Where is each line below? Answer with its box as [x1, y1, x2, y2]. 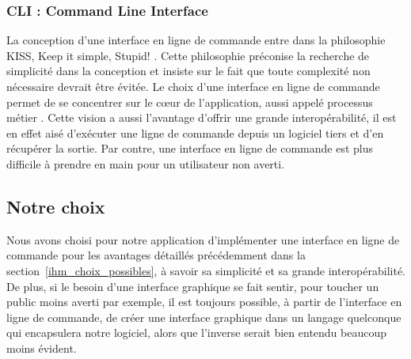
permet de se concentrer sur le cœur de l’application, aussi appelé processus [6, 93, 373, 110]
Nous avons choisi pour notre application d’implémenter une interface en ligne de [6, 231, 400, 248]
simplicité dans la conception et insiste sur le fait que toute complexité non [6, 62, 371, 79]
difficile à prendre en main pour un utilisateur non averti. [6, 155, 285, 172]
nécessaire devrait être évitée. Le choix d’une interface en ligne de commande [6, 78, 380, 94]
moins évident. [6, 339, 77, 356]
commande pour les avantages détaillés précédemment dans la [6, 247, 306, 263]
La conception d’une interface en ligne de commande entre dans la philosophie [6, 32, 386, 48]
